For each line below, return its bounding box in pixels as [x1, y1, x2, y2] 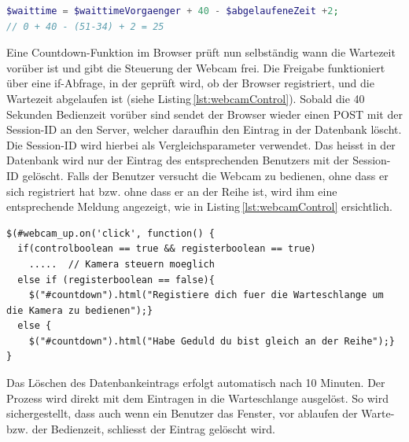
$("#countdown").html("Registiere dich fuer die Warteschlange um [28, 289, 384, 301]
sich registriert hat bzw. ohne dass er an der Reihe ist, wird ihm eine [6, 182, 337, 199]
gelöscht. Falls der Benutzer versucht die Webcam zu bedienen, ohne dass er [22, 167, 389, 183]
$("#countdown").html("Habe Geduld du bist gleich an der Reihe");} [28, 335, 395, 347]
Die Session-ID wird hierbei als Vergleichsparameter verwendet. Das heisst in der [6, 136, 396, 153]
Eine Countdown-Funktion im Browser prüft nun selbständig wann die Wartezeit [6, 44, 396, 61]
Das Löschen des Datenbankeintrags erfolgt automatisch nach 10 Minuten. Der [6, 374, 385, 391]
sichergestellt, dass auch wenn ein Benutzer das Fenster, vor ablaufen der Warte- [6, 405, 395, 422]
